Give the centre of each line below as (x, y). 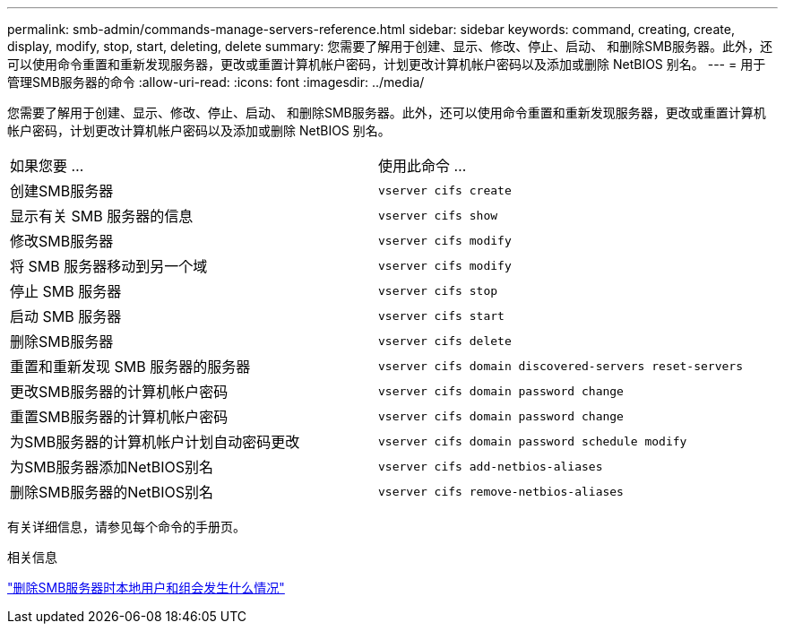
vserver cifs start (441, 315)
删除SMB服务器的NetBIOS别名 (112, 492)
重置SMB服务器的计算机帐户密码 (119, 417)
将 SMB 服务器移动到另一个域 (109, 266)
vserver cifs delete (445, 341)
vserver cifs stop (438, 290)
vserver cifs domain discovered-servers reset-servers (561, 366)
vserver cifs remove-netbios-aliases (501, 491)
